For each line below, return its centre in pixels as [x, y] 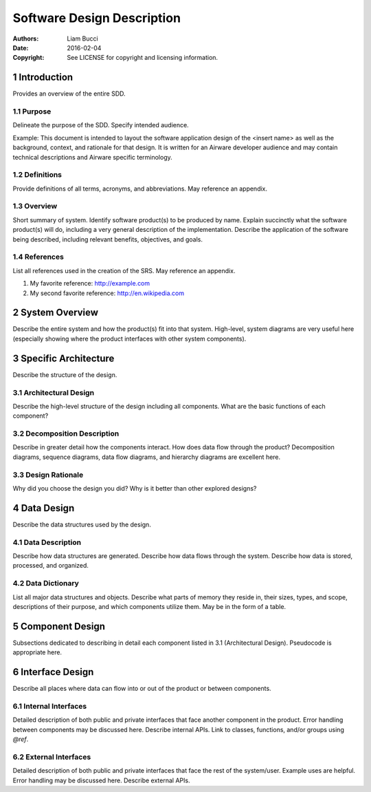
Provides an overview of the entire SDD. [69, 94]
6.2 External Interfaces [52, 757]
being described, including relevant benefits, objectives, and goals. [108, 239]
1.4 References [38, 257]
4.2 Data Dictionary [46, 584]
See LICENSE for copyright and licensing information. [143, 58]
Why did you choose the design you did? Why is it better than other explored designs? [135, 488]
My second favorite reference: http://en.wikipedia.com [107, 293]
